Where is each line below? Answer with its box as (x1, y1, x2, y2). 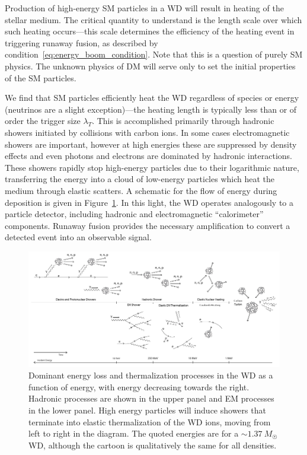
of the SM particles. (5, 71, 76, 84)
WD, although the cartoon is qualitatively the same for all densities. (28, 438, 277, 451)
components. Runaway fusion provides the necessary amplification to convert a (5, 219, 290, 231)
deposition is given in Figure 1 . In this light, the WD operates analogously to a (5, 196, 293, 208)
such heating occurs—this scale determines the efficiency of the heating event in (5, 25, 295, 37)
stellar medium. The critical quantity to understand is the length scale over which (5, 13, 302, 26)
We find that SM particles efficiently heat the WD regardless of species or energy (5, 91, 299, 104)
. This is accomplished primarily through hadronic (92, 114, 274, 127)
